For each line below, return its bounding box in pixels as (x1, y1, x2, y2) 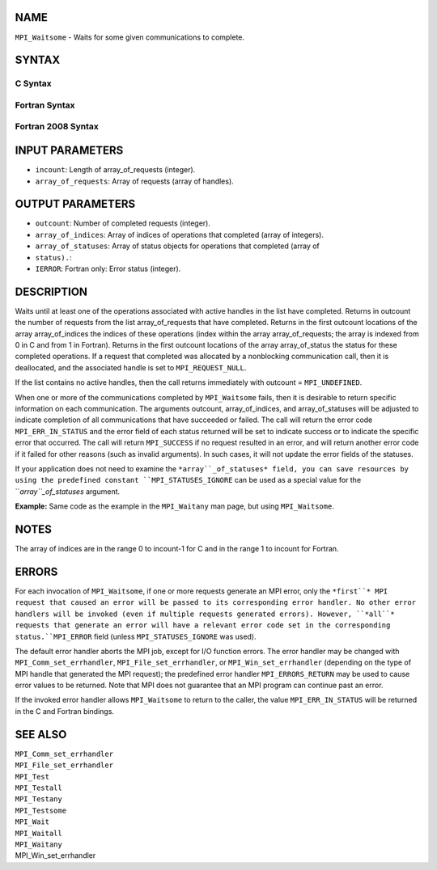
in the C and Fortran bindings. (15, 706, 115, 716)
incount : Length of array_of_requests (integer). (35, 165, 196, 175)
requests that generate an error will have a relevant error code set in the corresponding (15, 621, 391, 630)
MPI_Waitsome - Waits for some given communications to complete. (15, 32, 245, 42)
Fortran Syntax (15, 99, 75, 111)
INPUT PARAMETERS (15, 144, 124, 158)
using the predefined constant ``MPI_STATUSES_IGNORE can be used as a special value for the (15, 475, 362, 485)
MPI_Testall (15, 783, 62, 792)
